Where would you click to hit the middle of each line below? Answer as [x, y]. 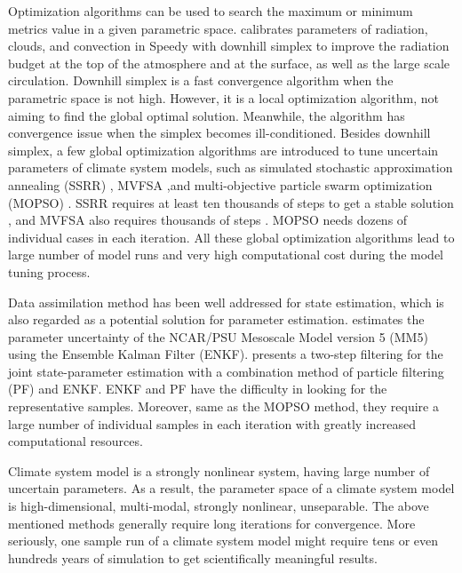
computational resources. [76, 441]
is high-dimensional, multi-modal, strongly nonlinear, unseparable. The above [219, 506]
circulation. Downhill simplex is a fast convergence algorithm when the [201, 80]
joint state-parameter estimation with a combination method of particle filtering [226, 371]
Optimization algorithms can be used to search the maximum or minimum [211, 11]
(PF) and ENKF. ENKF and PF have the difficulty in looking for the [198, 389]
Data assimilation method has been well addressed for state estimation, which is [226, 302]
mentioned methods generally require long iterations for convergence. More [212, 523]
